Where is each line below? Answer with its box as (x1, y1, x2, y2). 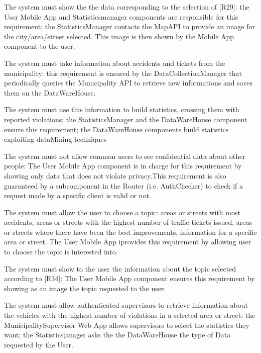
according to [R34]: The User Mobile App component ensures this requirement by (4, 273, 255, 284)
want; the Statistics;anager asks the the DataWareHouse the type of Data (4, 329, 231, 340)
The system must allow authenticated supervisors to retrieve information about (4, 300, 248, 310)
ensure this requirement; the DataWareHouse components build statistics (4, 124, 229, 134)
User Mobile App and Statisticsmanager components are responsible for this (4, 11, 238, 22)
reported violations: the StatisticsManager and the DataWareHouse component (4, 114, 247, 124)
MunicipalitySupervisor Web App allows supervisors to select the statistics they (4, 319, 249, 330)
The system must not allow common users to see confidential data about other (4, 150, 245, 161)
